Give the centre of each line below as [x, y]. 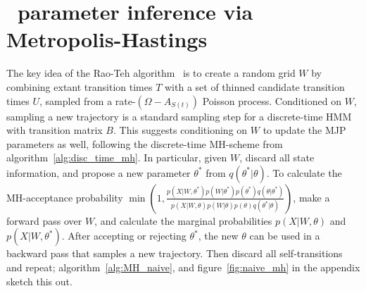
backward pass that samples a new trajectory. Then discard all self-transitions [175, 253]
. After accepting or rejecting [124, 236]
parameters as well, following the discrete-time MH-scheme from [145, 143]
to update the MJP [304, 130]
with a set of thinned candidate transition [255, 86]
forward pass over [44, 220]
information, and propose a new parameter [99, 172]
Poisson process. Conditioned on [272, 100]
